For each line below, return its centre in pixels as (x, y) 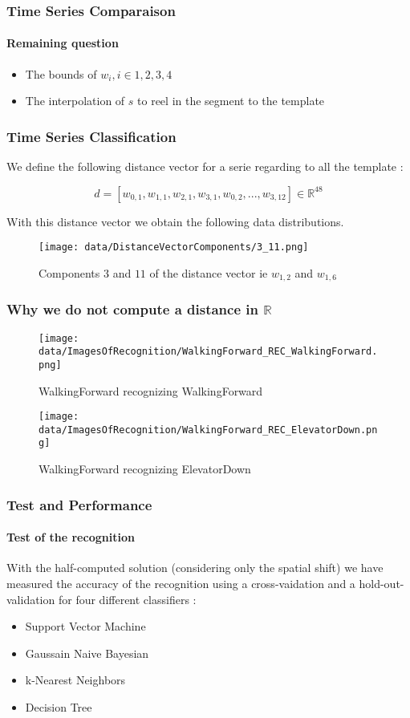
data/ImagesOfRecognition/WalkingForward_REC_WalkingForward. (208, 352)
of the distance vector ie (209, 272)
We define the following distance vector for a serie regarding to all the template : (205, 166)
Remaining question (63, 43)
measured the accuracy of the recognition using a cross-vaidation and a (181, 583)
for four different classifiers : (127, 599)
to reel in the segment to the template (231, 101)
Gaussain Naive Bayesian (87, 653)
